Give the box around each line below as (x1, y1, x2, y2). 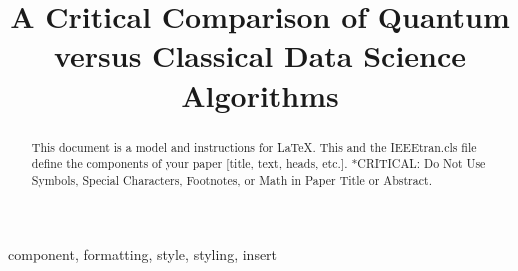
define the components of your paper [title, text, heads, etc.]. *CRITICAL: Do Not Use (31, 155, 486, 172)
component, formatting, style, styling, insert (8, 243, 278, 264)
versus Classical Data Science (53, 35, 467, 76)
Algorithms (181, 74, 339, 115)
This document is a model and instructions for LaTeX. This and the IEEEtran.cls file (31, 138, 477, 155)
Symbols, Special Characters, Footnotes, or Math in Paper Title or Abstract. (31, 171, 432, 188)
